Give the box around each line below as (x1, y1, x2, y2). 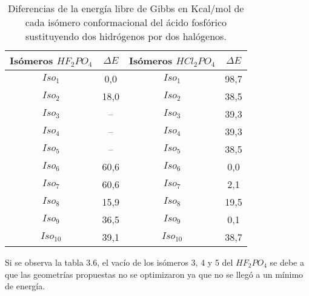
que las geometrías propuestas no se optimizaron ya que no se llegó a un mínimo (5, 267, 304, 280)
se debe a (270, 256, 304, 268)
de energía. (5, 280, 45, 292)
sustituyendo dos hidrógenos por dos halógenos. (25, 29, 227, 43)
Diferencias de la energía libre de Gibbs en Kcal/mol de (8, 1, 244, 15)
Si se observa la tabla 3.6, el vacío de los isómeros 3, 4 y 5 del (5, 256, 233, 268)
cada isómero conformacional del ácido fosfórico (25, 15, 227, 29)
